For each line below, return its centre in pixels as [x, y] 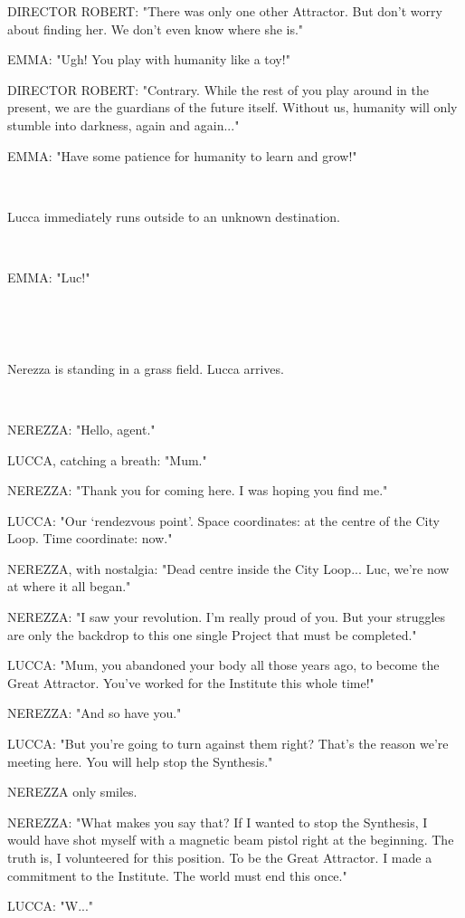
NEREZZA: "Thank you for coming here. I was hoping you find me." [198, 490]
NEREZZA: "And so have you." [95, 713]
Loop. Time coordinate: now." [90, 538]
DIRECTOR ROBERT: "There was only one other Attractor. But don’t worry [225, 11]
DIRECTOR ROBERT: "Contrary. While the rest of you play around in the [218, 89]
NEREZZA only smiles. [72, 792]
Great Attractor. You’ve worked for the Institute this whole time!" [191, 682]
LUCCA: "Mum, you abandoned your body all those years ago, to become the [223, 665]
